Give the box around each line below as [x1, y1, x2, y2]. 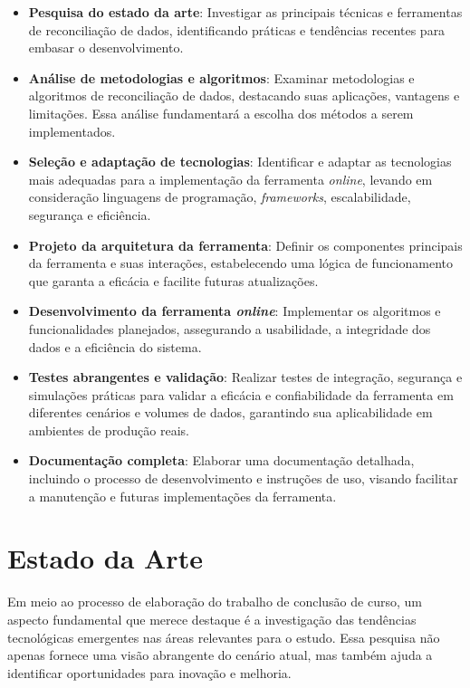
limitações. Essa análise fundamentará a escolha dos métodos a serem [28, 103, 414, 122]
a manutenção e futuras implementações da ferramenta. [28, 486, 337, 505]
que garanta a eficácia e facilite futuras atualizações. [28, 271, 319, 290]
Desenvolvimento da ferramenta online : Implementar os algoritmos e [28, 301, 441, 320]
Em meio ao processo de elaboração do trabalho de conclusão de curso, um [7, 592, 422, 611]
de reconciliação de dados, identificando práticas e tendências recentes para [28, 20, 446, 39]
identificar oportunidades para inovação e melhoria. [7, 663, 292, 682]
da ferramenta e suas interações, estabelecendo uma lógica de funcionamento [28, 253, 454, 272]
